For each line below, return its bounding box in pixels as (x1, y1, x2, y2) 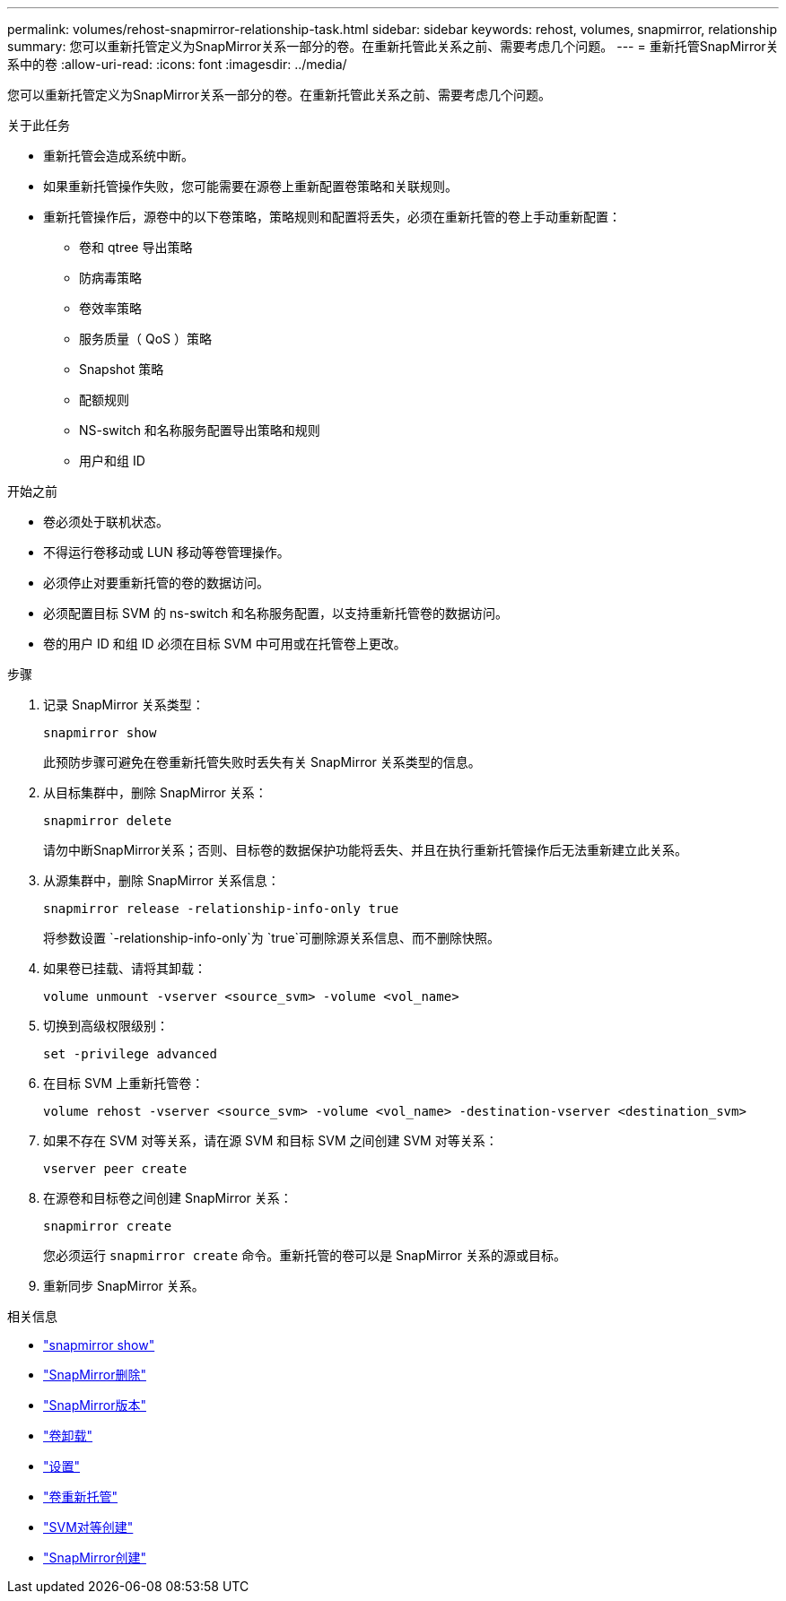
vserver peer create (43, 1162, 188, 1176)
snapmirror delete (43, 814, 172, 828)
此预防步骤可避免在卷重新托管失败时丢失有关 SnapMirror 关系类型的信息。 (43, 754, 481, 770)
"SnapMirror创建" (43, 1550, 146, 1565)
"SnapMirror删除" (43, 1367, 146, 1382)
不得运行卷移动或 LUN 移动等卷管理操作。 (43, 544, 290, 560)
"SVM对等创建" (43, 1519, 134, 1535)
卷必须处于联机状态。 (43, 514, 169, 529)
